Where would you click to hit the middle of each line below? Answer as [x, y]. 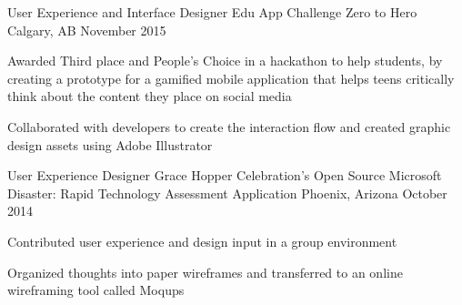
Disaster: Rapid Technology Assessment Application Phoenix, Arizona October [227, 193]
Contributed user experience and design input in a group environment [202, 241]
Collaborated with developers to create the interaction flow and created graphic [229, 126]
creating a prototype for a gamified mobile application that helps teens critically [231, 78]
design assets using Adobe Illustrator [110, 144]
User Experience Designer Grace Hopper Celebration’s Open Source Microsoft [225, 175]
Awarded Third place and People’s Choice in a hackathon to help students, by [225, 61]
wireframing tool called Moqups [96, 290]
